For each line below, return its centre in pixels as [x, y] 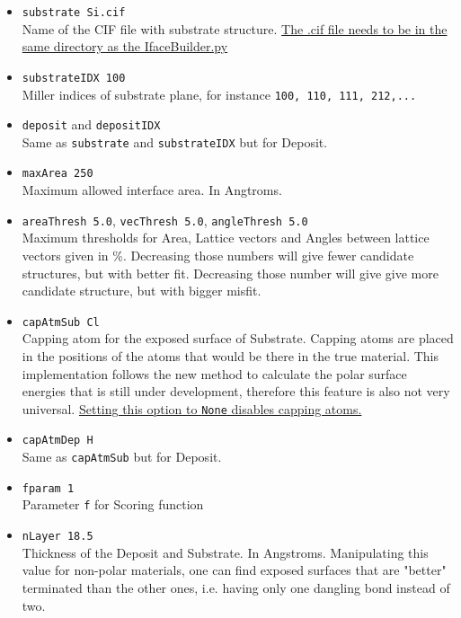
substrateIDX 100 [74, 78]
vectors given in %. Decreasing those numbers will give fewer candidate [218, 255]
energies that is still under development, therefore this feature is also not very [236, 391]
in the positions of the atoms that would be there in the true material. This [230, 356]
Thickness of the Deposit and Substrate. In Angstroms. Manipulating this [225, 552]
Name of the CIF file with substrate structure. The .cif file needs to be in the [235, 28]
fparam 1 [48, 488]
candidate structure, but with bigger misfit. [142, 291]
